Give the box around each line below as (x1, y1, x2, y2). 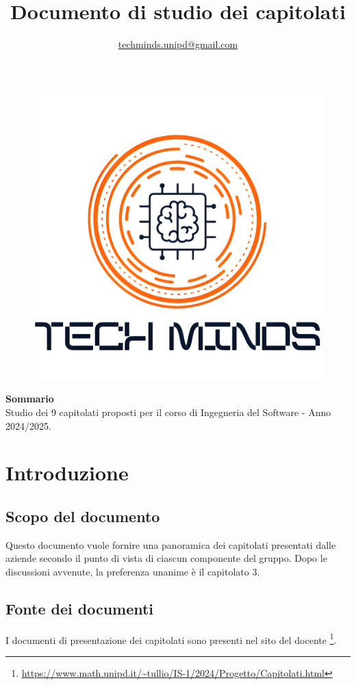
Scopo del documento (5, 505, 160, 526)
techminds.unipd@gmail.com (118, 37, 238, 51)
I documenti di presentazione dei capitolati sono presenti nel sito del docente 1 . (5, 630, 337, 647)
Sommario (5, 391, 54, 406)
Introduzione (5, 458, 129, 487)
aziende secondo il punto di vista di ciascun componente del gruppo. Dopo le (5, 551, 327, 565)
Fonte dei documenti (5, 597, 154, 619)
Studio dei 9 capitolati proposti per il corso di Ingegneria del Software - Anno (5, 404, 331, 419)
